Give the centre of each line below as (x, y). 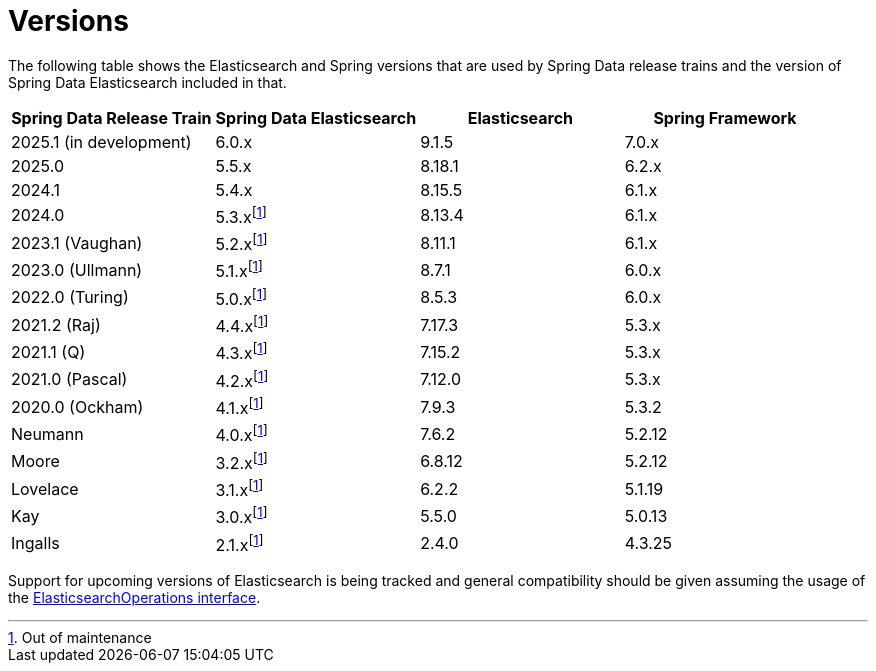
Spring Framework (725, 117)
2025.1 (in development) (101, 141)
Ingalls (35, 543)
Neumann (47, 434)
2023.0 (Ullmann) (77, 270)
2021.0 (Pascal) (69, 379)
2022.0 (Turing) (70, 297)
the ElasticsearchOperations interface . (134, 598)
